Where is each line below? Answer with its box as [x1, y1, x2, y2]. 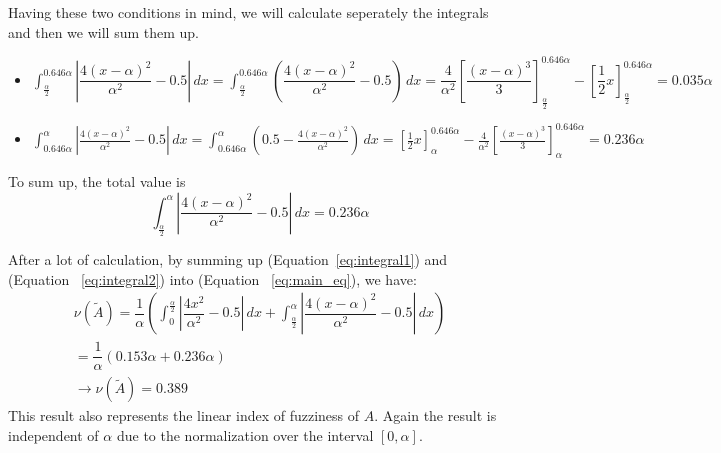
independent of [8, 424, 99, 445]
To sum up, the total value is [8, 171, 186, 192]
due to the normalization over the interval [116, 424, 374, 445]
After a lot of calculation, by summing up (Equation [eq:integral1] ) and [8, 248, 448, 269]
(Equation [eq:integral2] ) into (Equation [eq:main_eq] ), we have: [8, 268, 417, 289]
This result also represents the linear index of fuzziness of [8, 405, 360, 426]
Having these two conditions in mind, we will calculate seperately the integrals [8, 2, 489, 22]
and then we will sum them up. [8, 21, 200, 42]
